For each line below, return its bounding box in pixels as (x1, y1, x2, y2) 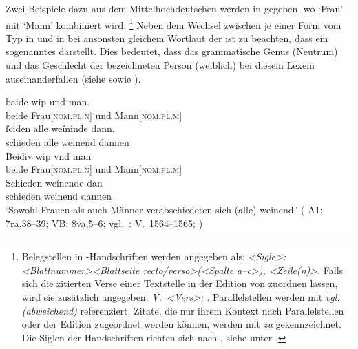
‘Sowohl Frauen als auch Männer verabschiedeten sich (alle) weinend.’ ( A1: (6, 202, 323, 216)
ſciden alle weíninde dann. (6, 121, 115, 136)
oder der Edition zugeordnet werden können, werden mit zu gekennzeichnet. (21, 317, 341, 331)
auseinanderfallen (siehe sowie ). (6, 71, 141, 85)
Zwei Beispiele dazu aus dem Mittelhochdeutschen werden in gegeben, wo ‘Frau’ (6, 1, 344, 15)
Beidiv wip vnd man (6, 148, 92, 162)
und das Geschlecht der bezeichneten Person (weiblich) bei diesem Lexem (6, 58, 315, 72)
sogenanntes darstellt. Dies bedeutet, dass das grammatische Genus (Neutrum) (6, 44, 338, 59)
